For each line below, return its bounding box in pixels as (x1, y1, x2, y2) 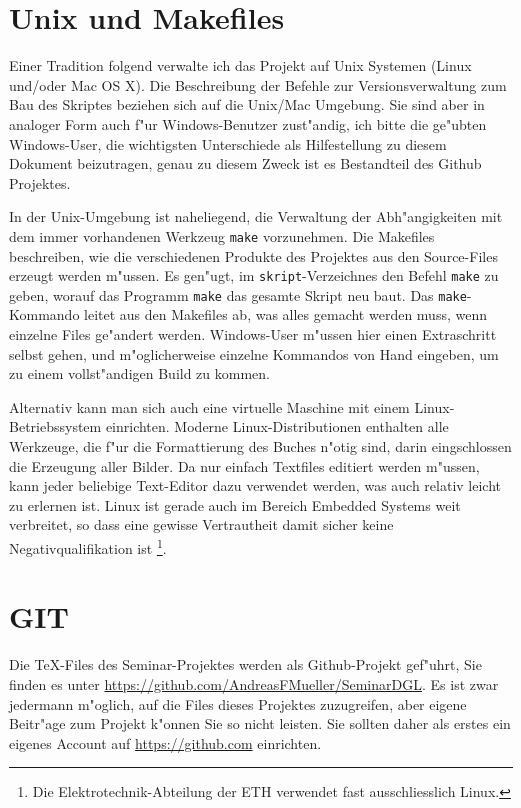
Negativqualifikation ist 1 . (9, 534, 167, 558)
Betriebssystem (9, 416, 102, 437)
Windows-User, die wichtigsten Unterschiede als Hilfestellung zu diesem (9, 133, 447, 154)
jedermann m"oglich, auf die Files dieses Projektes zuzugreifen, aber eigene (9, 693, 467, 714)
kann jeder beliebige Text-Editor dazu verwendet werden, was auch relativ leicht (9, 475, 502, 496)
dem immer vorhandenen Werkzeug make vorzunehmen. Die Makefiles (9, 225, 435, 246)
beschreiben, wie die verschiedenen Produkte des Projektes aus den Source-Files (9, 245, 498, 266)
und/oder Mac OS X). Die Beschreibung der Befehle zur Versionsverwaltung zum (9, 74, 507, 95)
